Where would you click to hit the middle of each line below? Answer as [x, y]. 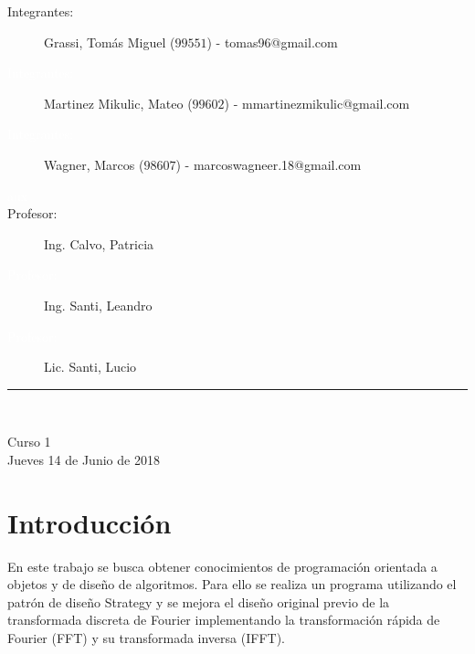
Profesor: [32, 213]
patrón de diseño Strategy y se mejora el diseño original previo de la [199, 601]
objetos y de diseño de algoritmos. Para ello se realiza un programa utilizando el [232, 584]
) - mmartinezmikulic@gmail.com [317, 103]
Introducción [90, 522]
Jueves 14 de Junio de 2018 [84, 459]
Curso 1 [29, 442]
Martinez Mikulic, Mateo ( [118, 103]
